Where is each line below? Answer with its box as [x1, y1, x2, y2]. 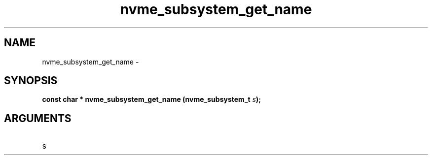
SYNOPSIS [4, 74, 58, 87]
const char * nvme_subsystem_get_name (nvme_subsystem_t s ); [42, 95, 261, 104]
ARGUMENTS [4, 112, 72, 125]
